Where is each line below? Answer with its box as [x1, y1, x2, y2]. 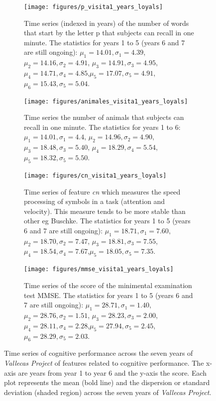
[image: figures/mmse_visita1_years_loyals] [24, 266, 174, 273]
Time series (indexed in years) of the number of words [24, 17, 189, 28]
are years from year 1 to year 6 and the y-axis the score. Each [18, 367, 207, 378]
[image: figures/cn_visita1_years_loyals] [24, 172, 167, 179]
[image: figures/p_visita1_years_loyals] [24, 3, 163, 10]
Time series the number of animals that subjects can [24, 112, 184, 122]
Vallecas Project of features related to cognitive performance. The [4, 357, 204, 368]
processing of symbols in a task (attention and [24, 196, 165, 206]
